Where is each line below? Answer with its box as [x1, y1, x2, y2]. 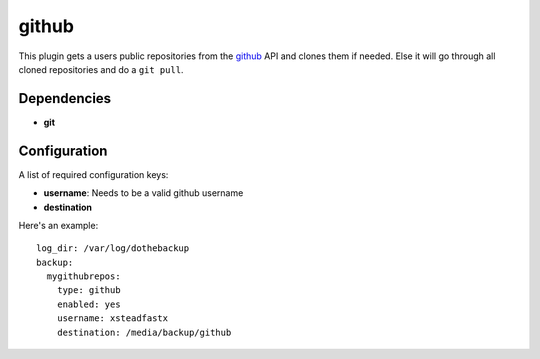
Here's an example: [18, 219, 99, 231]
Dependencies [18, 90, 112, 107]
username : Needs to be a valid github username [43, 187, 244, 199]
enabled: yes [56, 298, 121, 310]
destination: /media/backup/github [56, 326, 232, 338]
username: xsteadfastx [56, 313, 169, 324]
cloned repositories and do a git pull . [18, 63, 184, 75]
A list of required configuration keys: [18, 168, 169, 180]
